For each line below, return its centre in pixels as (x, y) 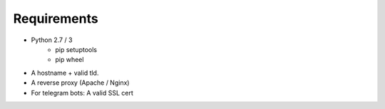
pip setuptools (76, 49)
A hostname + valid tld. (65, 73)
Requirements (56, 19)
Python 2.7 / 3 (52, 40)
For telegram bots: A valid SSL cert (82, 93)
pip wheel (70, 60)
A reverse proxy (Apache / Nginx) (80, 83)
